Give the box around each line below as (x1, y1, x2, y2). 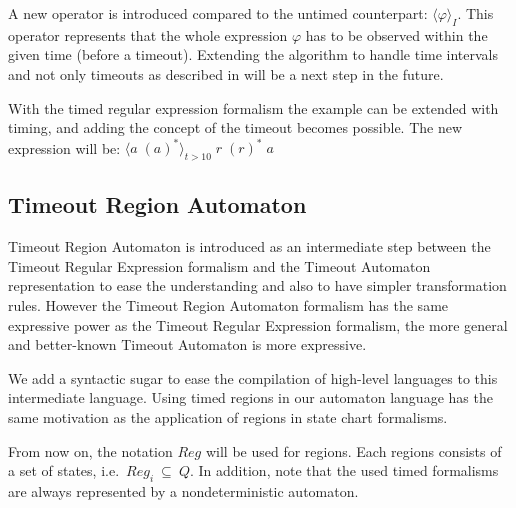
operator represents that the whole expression (8, 24, 288, 45)
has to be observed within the (305, 24, 488, 45)
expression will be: (8, 137, 121, 158)
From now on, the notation (8, 440, 173, 461)
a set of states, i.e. (8, 460, 120, 481)
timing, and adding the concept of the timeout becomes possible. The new (8, 117, 463, 138)
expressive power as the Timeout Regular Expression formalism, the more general (8, 314, 508, 335)
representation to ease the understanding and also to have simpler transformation (8, 275, 507, 296)
